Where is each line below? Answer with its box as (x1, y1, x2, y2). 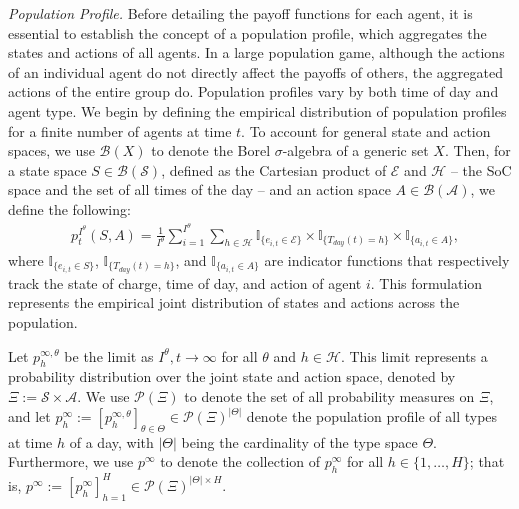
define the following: (8, 198, 131, 219)
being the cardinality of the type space (181, 431, 418, 452)
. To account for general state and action (241, 120, 491, 141)
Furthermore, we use (8, 451, 134, 472)
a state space (8, 159, 87, 180)
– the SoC (450, 159, 512, 180)
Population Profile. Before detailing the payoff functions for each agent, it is (8, 3, 473, 23)
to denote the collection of (160, 451, 321, 472)
